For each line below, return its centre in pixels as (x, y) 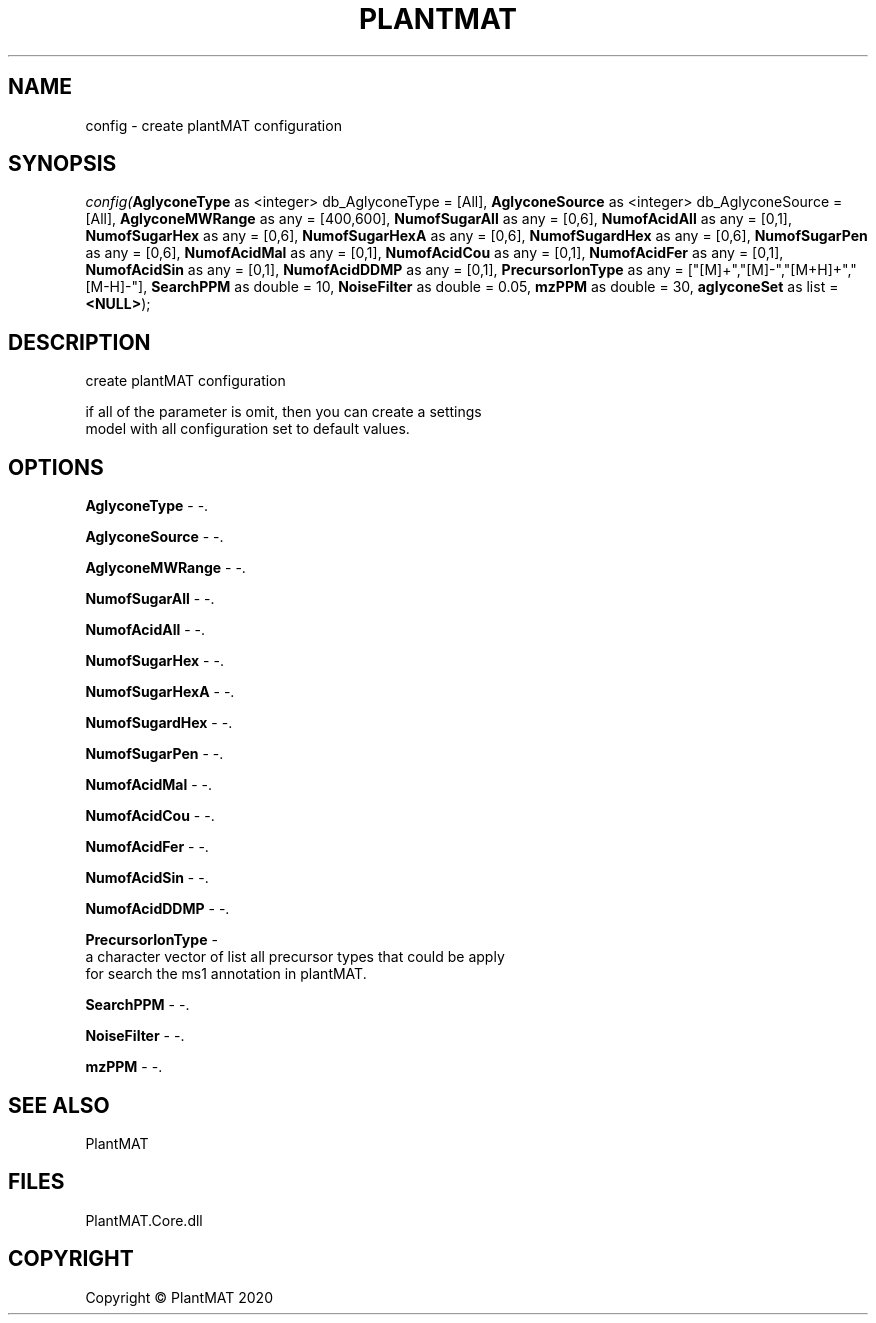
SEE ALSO (59, 1105)
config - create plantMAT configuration (213, 125)
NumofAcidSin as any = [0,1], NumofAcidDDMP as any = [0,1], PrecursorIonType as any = (384, 270)
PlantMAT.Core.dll (144, 1220)
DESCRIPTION (79, 342)
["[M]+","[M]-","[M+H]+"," (772, 270)
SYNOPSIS (62, 164)
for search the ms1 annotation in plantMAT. (226, 974)
